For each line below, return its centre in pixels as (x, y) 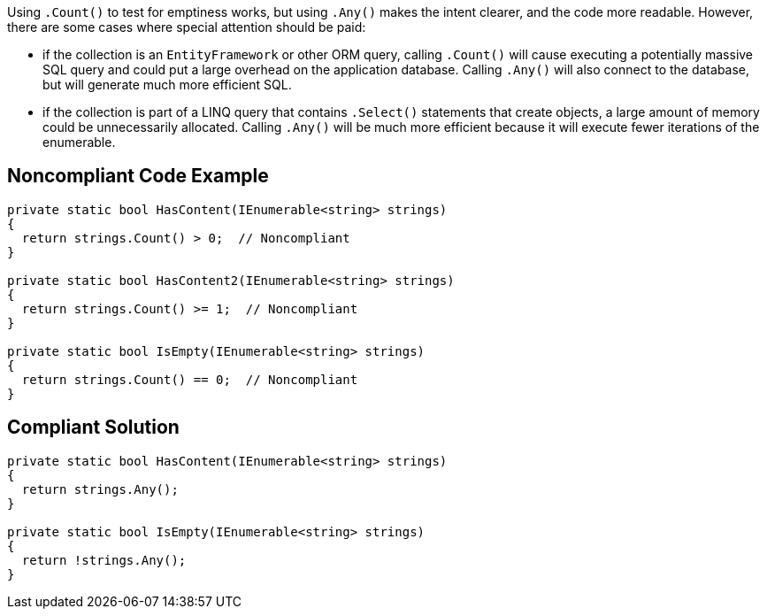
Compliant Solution (93, 427)
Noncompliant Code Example (138, 176)
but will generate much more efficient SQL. (167, 85)
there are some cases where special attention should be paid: (187, 27)
